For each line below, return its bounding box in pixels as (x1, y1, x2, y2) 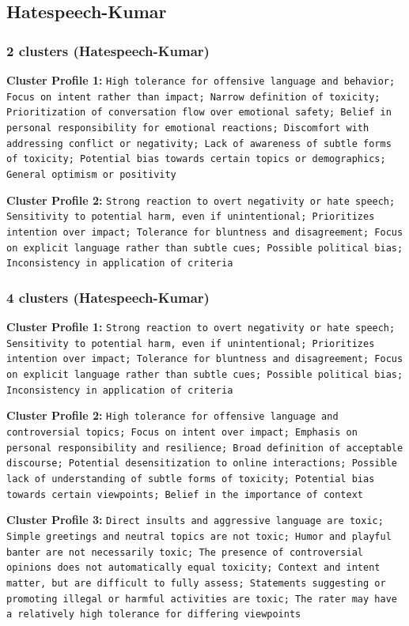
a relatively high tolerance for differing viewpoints (6, 609, 301, 620)
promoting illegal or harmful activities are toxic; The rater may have (6, 593, 397, 605)
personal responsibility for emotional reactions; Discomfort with (6, 122, 369, 134)
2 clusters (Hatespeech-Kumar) (6, 40, 210, 60)
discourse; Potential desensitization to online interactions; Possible (6, 458, 397, 469)
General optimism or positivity (6, 168, 176, 180)
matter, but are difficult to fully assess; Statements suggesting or (6, 577, 386, 589)
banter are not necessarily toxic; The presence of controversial (6, 546, 364, 558)
